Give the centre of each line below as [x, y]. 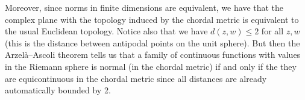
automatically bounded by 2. [58, 90]
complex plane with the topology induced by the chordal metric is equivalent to [152, 19]
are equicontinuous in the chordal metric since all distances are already [136, 78]
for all [272, 31]
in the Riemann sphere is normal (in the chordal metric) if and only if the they [151, 66]
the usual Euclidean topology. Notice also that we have [106, 31]
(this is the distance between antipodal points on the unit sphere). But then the [152, 42]
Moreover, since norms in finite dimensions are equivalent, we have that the [144, 7]
